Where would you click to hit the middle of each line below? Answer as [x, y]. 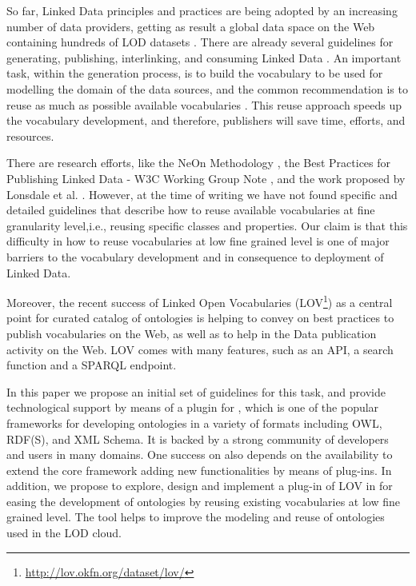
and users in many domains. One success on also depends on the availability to [200, 454]
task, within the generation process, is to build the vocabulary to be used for [195, 73]
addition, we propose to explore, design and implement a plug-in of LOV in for [200, 486]
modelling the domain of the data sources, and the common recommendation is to [207, 88]
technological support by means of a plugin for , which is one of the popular [193, 407]
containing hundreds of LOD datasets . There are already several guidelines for [200, 42]
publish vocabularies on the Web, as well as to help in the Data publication [192, 333]
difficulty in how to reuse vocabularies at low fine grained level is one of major [198, 241]
